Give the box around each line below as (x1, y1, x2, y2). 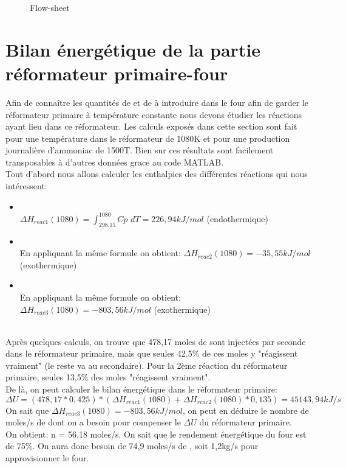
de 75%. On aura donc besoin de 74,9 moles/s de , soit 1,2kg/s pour (5, 439, 259, 452)
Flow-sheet (30, 1, 70, 13)
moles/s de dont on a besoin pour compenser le (5, 416, 181, 428)
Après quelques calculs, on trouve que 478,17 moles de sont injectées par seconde (5, 335, 306, 348)
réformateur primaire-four (5, 60, 228, 85)
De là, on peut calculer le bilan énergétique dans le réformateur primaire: (5, 383, 277, 396)
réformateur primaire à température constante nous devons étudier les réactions (5, 108, 302, 120)
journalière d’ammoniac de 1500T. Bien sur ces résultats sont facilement (5, 144, 274, 156)
